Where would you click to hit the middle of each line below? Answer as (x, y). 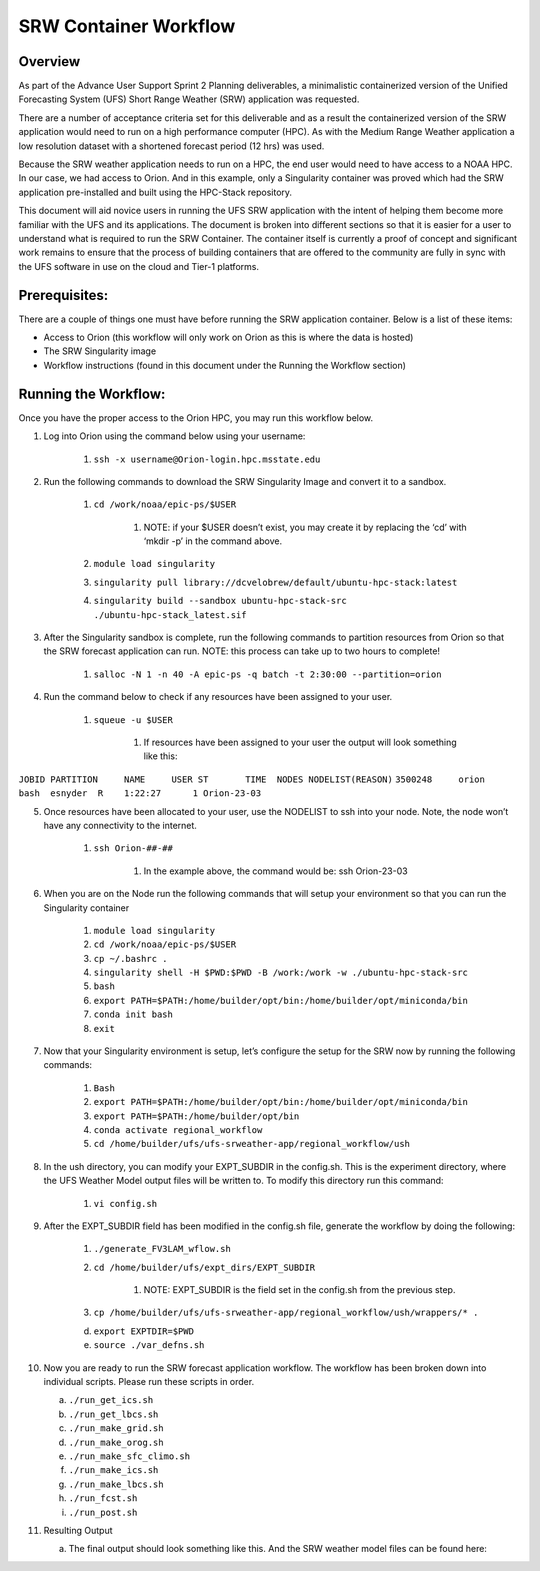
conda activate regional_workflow (178, 1129)
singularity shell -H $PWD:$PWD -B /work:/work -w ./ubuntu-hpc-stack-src (281, 973)
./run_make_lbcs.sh (116, 1484)
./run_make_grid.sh (116, 1428)
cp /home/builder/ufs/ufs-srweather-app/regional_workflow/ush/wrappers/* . (286, 1313)
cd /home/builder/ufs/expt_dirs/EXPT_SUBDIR (204, 1267)
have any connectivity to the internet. (120, 825)
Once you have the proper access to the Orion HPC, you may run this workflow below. (196, 417)
